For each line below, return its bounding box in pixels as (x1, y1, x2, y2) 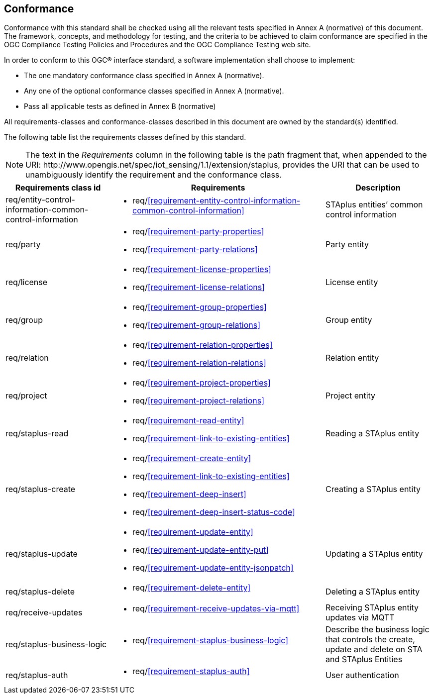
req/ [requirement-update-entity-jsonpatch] (132, 563, 294, 573)
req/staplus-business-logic (5, 639, 107, 650)
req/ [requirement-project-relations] (132, 396, 265, 406)
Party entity (325, 239, 369, 250)
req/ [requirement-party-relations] (132, 244, 258, 255)
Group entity (325, 315, 372, 325)
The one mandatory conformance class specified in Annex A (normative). (24, 71, 264, 80)
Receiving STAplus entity (325, 602, 419, 613)
